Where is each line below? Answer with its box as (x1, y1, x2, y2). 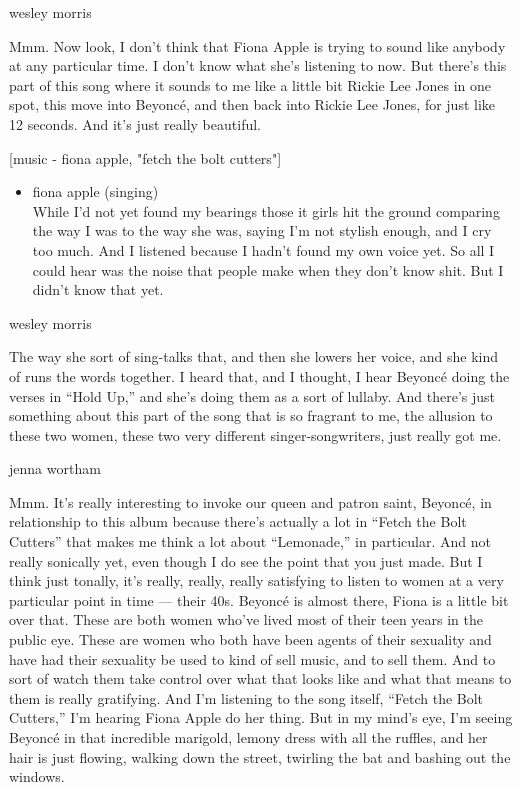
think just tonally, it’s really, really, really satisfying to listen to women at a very (9, 570, 504, 591)
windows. (9, 766, 65, 787)
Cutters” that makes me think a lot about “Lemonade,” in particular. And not (9, 531, 491, 552)
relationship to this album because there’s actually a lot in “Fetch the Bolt (9, 511, 467, 532)
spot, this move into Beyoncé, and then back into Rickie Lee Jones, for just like (9, 94, 496, 115)
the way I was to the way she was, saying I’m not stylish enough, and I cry (32, 220, 492, 241)
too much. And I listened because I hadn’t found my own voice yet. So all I (32, 239, 495, 260)
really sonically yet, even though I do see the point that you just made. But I (9, 550, 483, 571)
